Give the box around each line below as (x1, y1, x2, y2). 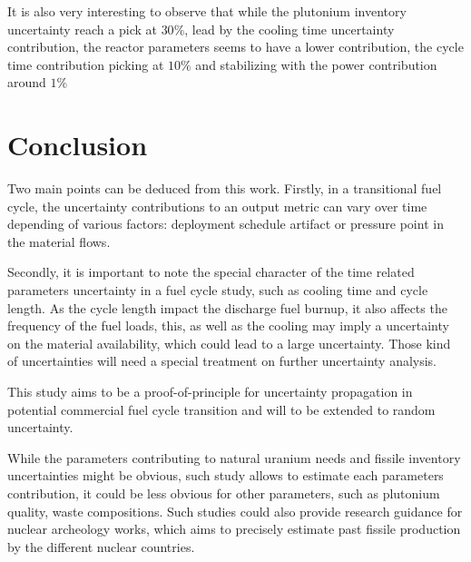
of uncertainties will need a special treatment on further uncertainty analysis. (7, 351, 437, 370)
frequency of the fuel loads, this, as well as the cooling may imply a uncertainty (7, 316, 449, 335)
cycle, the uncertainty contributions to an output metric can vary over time (7, 196, 427, 215)
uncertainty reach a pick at (7, 19, 157, 38)
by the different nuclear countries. (7, 537, 195, 556)
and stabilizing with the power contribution (195, 54, 437, 74)
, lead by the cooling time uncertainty (184, 19, 395, 38)
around (7, 73, 46, 92)
